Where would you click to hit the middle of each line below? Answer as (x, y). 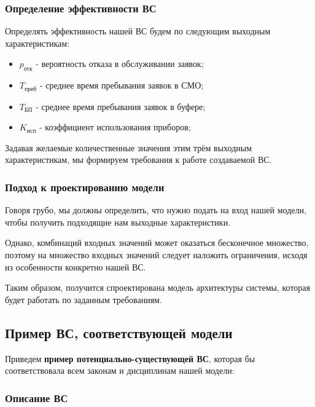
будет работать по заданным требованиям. (84, 299)
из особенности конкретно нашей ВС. (76, 267)
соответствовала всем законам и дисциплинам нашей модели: (120, 370)
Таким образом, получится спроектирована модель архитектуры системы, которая (157, 287)
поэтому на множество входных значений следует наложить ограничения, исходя (156, 255)
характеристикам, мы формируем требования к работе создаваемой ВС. (138, 160)
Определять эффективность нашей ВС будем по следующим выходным (138, 31)
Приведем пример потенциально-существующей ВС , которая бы (130, 358)
